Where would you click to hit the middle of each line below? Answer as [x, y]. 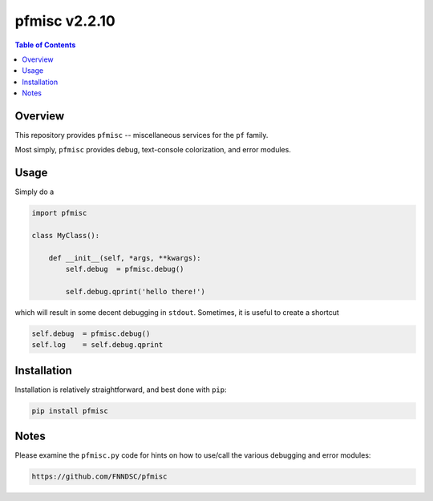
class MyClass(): [66, 236]
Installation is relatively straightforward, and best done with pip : [121, 390]
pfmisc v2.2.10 [65, 21]
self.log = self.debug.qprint [97, 345]
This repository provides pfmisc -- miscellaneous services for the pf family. [142, 135]
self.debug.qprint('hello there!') [136, 292]
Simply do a [34, 192]
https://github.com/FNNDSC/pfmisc [99, 477]
